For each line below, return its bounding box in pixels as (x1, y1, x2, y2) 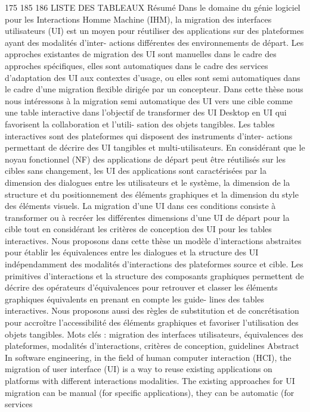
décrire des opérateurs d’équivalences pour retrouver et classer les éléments (5, 281, 278, 294)
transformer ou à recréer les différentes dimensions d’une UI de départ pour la (5, 211, 290, 223)
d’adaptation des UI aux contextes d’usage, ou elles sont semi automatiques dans (5, 71, 300, 83)
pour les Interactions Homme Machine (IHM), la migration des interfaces (5, 13, 272, 25)
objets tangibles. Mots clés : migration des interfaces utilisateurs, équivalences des (5, 327, 303, 340)
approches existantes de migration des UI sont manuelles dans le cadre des (5, 48, 277, 60)
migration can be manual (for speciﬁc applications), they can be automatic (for (5, 386, 294, 398)
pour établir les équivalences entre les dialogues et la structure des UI (5, 246, 259, 258)
